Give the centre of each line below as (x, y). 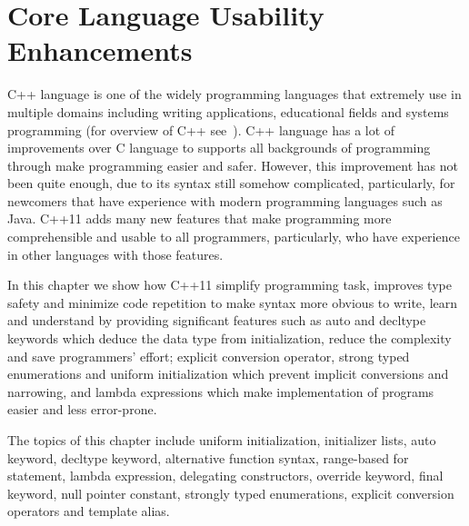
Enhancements (100, 50)
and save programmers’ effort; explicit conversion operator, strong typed (209, 356)
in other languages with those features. (115, 254)
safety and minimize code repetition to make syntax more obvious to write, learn (233, 302)
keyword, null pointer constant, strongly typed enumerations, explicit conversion (231, 493)
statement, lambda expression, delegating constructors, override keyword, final (225, 476)
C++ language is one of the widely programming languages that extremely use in (234, 94)
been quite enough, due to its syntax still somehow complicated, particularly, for (231, 183)
